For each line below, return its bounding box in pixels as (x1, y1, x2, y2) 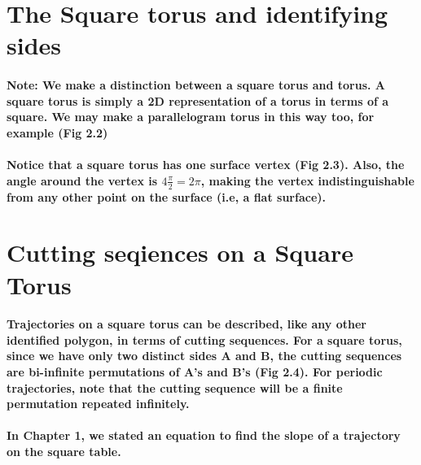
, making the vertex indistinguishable (200, 172, 414, 189)
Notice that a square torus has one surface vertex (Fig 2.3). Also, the (7, 156, 405, 173)
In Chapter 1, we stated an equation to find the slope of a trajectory (7, 427, 401, 444)
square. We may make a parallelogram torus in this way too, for (7, 108, 375, 125)
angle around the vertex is (7, 172, 158, 189)
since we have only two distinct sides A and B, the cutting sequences (7, 347, 402, 364)
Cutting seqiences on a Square (7, 236, 353, 269)
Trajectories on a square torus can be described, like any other (7, 315, 366, 332)
